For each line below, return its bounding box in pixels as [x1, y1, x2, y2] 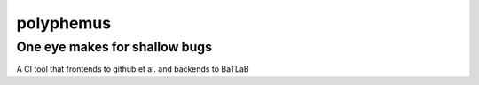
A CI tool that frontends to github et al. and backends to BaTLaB [16, 64, 250, 74]
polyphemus [16, 13, 111, 33]
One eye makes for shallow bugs [16, 39, 213, 55]
